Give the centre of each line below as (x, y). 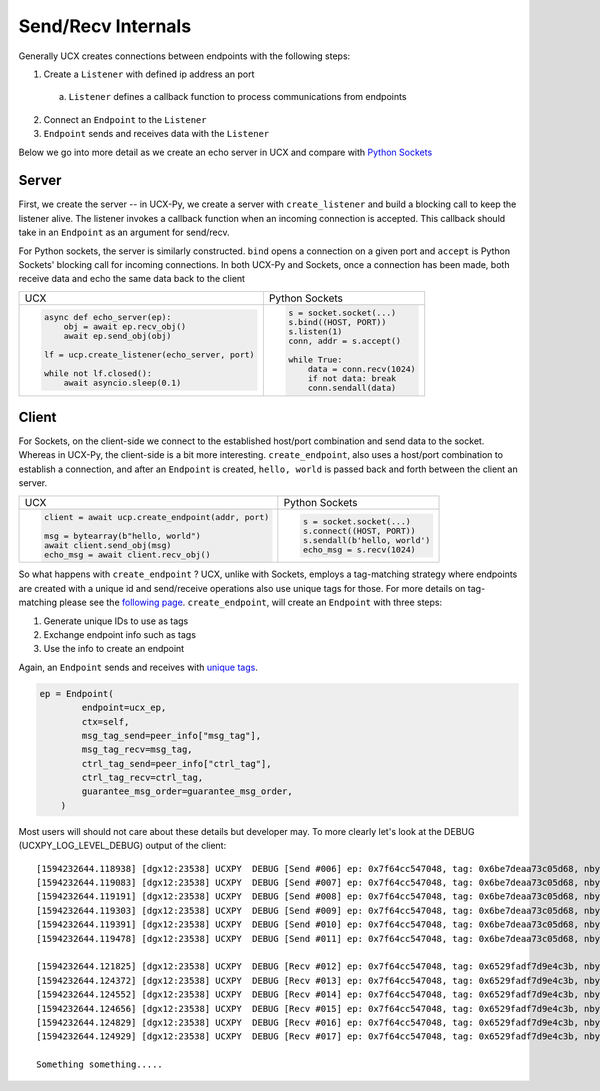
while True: (315, 359)
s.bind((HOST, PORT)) (337, 321)
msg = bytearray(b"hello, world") (122, 535)
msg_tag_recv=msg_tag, (137, 749)
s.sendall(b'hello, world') (366, 540)
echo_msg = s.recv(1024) (359, 550)
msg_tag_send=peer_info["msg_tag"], (171, 735)
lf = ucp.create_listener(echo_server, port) (149, 355)
